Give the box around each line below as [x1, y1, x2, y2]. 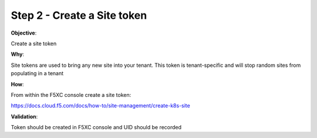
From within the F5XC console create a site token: [11, 91, 131, 98]
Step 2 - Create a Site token [11, 9, 147, 22]
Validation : [11, 113, 38, 120]
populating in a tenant [11, 70, 64, 77]
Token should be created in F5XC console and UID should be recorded [11, 124, 182, 131]
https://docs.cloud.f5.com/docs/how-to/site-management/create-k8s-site [11, 102, 190, 109]
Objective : [11, 29, 37, 36]
